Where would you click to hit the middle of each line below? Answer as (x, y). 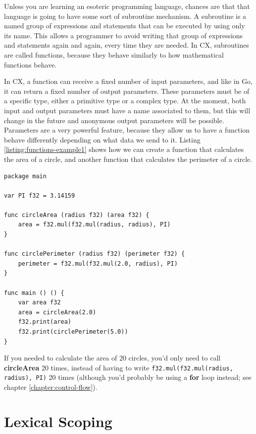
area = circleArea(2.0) (57, 312)
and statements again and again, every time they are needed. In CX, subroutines (127, 45)
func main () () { (34, 293)
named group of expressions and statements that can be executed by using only (125, 26)
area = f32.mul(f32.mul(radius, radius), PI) (94, 225)
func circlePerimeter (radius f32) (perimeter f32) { (95, 254)
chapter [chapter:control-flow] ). (51, 387)
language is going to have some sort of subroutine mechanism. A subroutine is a (125, 16)
